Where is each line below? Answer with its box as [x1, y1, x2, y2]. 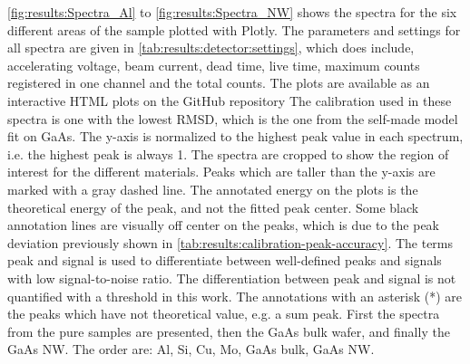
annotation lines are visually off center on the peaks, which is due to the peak [7, 216, 439, 235]
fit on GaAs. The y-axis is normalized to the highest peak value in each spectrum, [7, 127, 464, 146]
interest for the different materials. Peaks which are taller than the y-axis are [7, 162, 436, 181]
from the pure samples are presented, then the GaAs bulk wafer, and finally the [7, 321, 450, 340]
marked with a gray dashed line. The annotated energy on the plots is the [7, 179, 418, 198]
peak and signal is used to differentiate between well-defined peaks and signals [7, 251, 442, 270]
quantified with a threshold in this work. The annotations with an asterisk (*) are [7, 286, 463, 305]
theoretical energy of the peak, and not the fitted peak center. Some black [7, 197, 419, 216]
